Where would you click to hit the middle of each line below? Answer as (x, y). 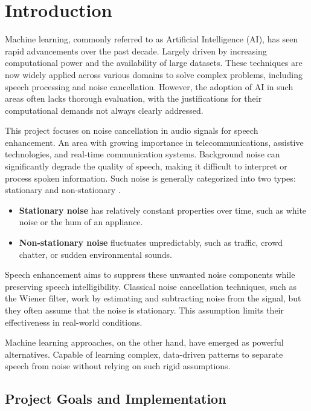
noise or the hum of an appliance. (81, 222)
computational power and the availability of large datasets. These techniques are (154, 63)
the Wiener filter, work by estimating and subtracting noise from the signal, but (153, 298)
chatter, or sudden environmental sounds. (95, 254)
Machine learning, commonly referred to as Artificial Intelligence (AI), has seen (152, 39)
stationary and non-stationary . (63, 190)
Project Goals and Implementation (116, 399)
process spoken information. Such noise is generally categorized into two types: (150, 178)
